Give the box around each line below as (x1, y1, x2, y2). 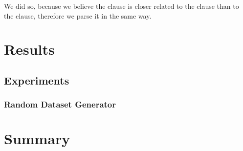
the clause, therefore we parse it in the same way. (4, 10, 152, 21)
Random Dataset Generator (4, 98, 116, 110)
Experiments (4, 72, 69, 87)
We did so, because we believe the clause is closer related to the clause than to (4, 1, 239, 11)
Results (4, 39, 55, 59)
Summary (4, 129, 70, 149)
